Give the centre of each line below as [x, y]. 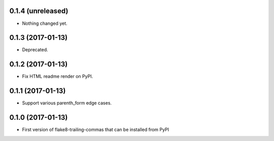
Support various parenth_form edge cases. [67, 103]
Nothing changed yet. [45, 23]
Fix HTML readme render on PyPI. [58, 77]
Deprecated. [35, 50]
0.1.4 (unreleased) [39, 11]
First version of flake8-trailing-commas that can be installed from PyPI [96, 130]
